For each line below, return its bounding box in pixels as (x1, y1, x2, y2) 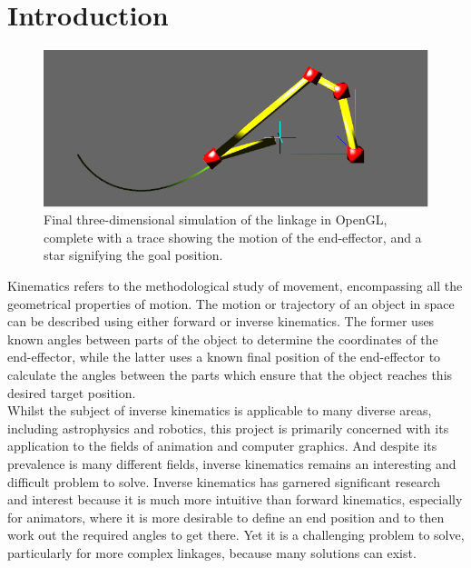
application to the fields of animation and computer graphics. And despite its (7, 436, 437, 455)
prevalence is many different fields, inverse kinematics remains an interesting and (7, 454, 456, 473)
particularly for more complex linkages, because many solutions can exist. (7, 543, 417, 562)
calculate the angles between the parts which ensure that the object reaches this (7, 365, 453, 384)
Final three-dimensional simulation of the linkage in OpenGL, (44, 210, 388, 229)
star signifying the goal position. (44, 245, 223, 264)
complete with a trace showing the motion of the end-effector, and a (44, 227, 422, 246)
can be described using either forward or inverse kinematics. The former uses (7, 312, 435, 331)
